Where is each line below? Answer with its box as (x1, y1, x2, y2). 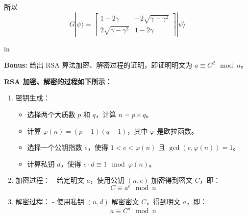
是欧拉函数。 (156, 125, 198, 136)
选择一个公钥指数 (27, 142, 82, 152)
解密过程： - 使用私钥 (15, 196, 84, 207)
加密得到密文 (151, 175, 193, 185)
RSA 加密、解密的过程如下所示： (4, 76, 112, 86)
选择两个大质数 (27, 109, 75, 119)
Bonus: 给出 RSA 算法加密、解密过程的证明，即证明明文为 (4, 60, 193, 70)
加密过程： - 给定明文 (15, 175, 84, 185)
